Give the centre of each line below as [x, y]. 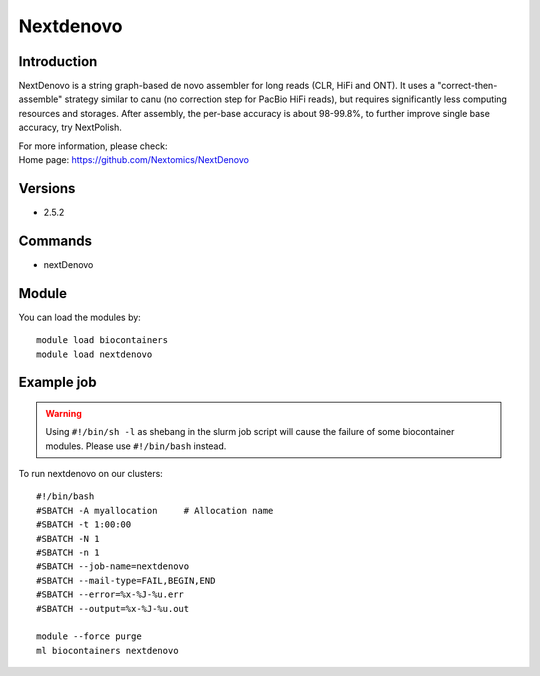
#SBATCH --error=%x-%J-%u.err [110, 594]
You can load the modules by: [80, 317]
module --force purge [89, 636]
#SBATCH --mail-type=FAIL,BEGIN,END [126, 580]
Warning [63, 413]
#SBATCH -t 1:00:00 [84, 524]
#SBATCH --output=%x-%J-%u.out [113, 608]
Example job [57, 382]
